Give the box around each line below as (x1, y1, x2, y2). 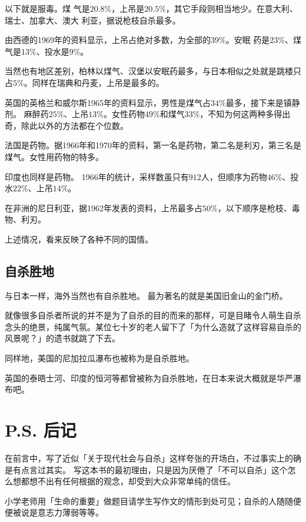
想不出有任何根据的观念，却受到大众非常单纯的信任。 (29, 475, 235, 487)
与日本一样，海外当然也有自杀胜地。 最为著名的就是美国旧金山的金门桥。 (5, 289, 288, 301)
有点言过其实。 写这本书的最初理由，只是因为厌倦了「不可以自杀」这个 (12, 463, 288, 476)
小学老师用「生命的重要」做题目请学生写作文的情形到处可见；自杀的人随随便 (5, 494, 301, 507)
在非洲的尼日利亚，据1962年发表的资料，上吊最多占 (5, 201, 202, 214)
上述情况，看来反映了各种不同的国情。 (5, 232, 153, 245)
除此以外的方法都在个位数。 (21, 119, 128, 131)
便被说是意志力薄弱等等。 (5, 506, 104, 518)
